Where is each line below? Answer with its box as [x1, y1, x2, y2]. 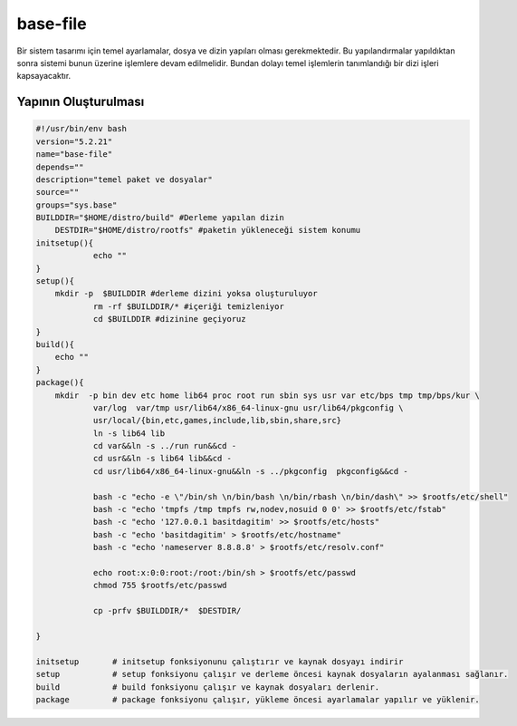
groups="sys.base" [35, 199, 118, 210]
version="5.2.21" [35, 136, 113, 147]
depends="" [35, 161, 84, 172]
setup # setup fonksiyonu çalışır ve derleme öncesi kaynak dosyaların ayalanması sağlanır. [35, 669, 509, 680]
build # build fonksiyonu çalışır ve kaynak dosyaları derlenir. [35, 682, 380, 692]
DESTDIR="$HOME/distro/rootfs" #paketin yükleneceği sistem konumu [54, 225, 361, 236]
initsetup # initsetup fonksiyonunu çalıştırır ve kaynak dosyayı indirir [35, 656, 404, 666]
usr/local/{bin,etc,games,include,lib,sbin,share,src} [92, 415, 342, 426]
